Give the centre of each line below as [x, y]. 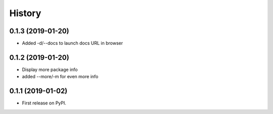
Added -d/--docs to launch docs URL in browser [73, 43]
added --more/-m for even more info [60, 77]
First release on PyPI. [44, 103]
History [25, 13]
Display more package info [50, 69]
